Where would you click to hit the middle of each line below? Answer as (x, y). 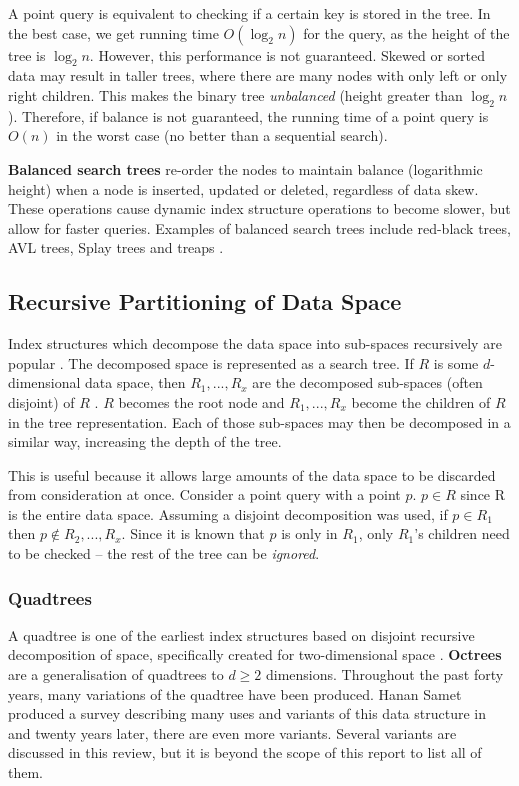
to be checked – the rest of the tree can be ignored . (164, 553)
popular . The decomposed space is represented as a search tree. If (211, 362)
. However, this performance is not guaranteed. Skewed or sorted (287, 54)
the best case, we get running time (113, 32)
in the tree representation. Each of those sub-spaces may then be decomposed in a (259, 421)
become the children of (421, 401)
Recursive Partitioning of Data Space (205, 301)
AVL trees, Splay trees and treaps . (116, 247)
